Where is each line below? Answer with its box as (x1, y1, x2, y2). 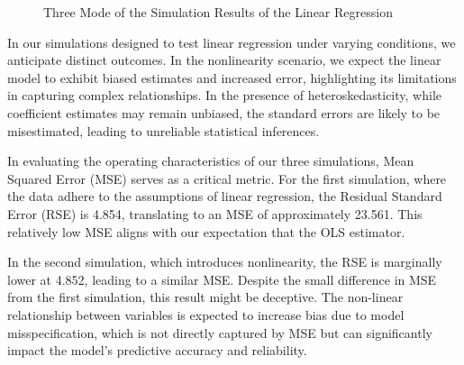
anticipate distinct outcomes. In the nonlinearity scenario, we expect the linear (7, 50, 441, 69)
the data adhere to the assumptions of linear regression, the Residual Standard (7, 187, 442, 205)
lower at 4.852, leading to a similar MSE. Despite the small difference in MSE (7, 269, 437, 288)
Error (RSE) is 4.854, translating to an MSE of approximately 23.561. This (7, 204, 423, 223)
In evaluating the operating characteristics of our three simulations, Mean (7, 151, 414, 170)
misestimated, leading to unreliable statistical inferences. (7, 121, 320, 140)
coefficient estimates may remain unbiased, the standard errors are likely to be (7, 103, 441, 122)
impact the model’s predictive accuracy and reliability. (7, 341, 307, 360)
